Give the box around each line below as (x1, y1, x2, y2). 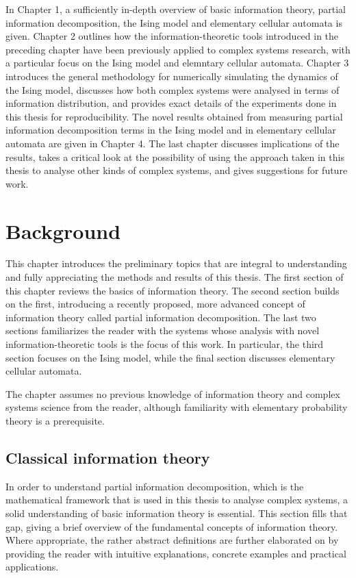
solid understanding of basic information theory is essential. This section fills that (5, 505, 348, 520)
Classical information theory (5, 447, 210, 468)
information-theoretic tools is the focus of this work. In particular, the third (5, 337, 324, 351)
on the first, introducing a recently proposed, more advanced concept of (5, 297, 305, 311)
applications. (5, 560, 59, 574)
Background (5, 216, 121, 244)
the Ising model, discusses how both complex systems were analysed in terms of (5, 82, 340, 97)
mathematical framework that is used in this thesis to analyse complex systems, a (5, 492, 348, 507)
